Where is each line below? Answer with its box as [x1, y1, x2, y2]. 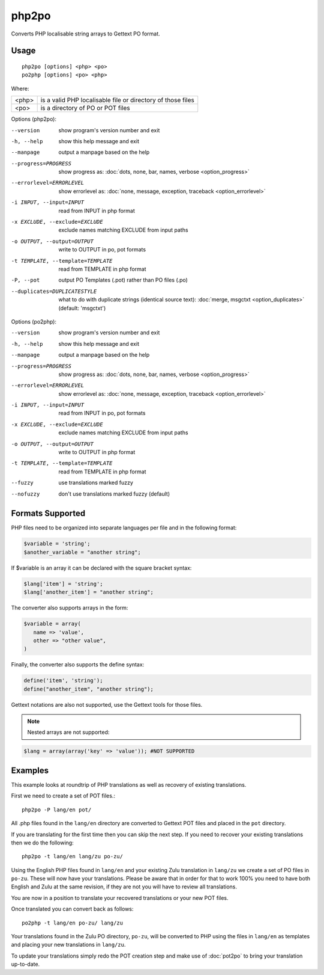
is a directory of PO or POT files [40, 104, 130, 112]
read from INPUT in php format [58, 207, 135, 214]
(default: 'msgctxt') [58, 304, 106, 312]
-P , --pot [11, 277, 40, 284]
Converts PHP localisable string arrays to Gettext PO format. [11, 30, 160, 37]
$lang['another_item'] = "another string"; [23, 589, 154, 595]
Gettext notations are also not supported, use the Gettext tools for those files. [11, 701, 203, 708]
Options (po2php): [11, 318, 57, 325]
